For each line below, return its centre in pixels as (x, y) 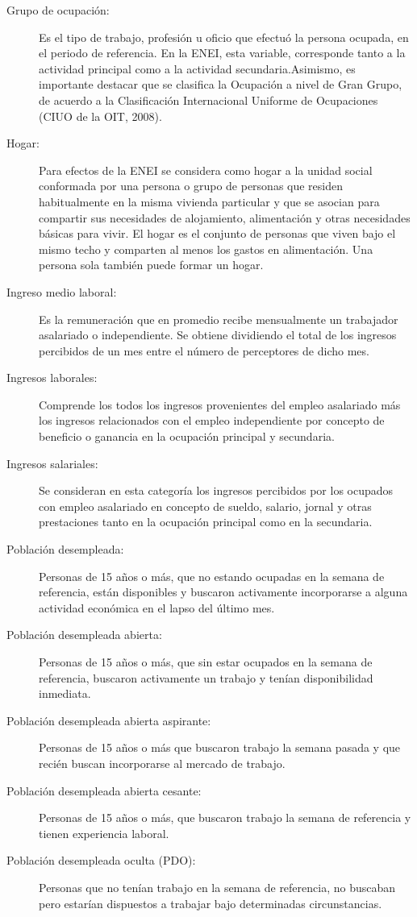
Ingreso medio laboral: (62, 291)
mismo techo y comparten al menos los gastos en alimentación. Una (206, 249)
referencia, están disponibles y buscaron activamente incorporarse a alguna (223, 592)
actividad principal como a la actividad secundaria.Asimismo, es (197, 68)
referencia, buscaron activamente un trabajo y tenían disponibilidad (206, 677)
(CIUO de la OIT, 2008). (100, 116)
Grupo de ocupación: (58, 10)
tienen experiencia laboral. (104, 833)
